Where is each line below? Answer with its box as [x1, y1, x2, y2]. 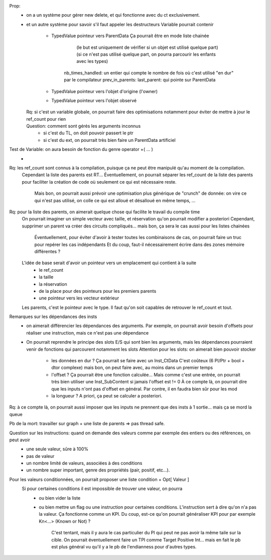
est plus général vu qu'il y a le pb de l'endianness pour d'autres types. [51, 544, 197, 549]
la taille [39, 274, 54, 280]
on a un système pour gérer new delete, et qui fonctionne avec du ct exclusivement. [26, 12, 200, 18]
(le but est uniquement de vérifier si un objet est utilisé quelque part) [76, 44, 218, 50]
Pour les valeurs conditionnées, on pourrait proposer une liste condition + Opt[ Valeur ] [9, 476, 189, 483]
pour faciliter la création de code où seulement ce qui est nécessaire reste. [22, 179, 177, 185]
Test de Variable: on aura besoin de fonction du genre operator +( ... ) [9, 146, 153, 152]
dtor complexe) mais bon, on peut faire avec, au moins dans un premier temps [51, 365, 213, 371]
